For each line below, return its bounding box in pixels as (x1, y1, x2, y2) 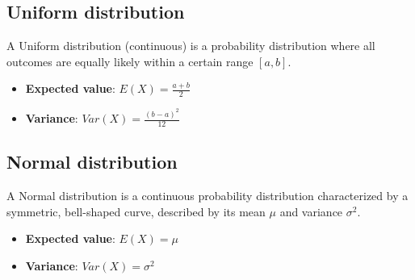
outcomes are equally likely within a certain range (6, 52, 254, 69)
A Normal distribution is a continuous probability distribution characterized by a (6, 187, 409, 204)
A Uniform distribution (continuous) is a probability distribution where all (6, 37, 375, 54)
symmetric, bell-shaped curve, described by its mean (6, 203, 266, 219)
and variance (279, 203, 343, 219)
